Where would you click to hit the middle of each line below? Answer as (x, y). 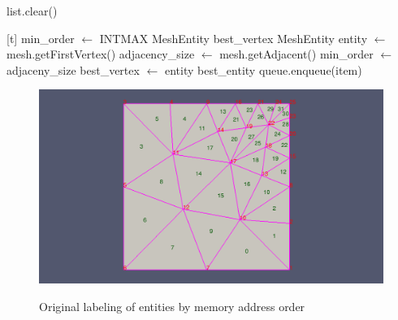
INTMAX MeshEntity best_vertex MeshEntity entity (234, 38)
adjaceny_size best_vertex (73, 69)
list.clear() (32, 11)
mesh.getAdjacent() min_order (296, 54)
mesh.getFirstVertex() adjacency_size (101, 54)
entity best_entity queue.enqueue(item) (263, 69)
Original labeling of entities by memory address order (172, 306)
